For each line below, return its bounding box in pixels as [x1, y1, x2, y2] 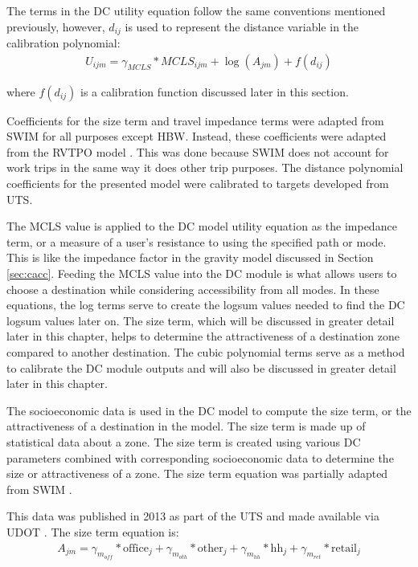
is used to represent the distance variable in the [125, 18, 359, 35]
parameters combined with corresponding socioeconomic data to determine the [6, 449, 394, 466]
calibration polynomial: [6, 35, 121, 51]
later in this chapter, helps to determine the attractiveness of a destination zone [6, 328, 400, 345]
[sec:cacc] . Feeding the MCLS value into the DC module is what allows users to [6, 265, 397, 282]
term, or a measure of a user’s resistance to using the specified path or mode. [6, 233, 387, 250]
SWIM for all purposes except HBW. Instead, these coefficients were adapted [6, 128, 387, 145]
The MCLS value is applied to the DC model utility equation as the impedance [6, 218, 397, 235]
